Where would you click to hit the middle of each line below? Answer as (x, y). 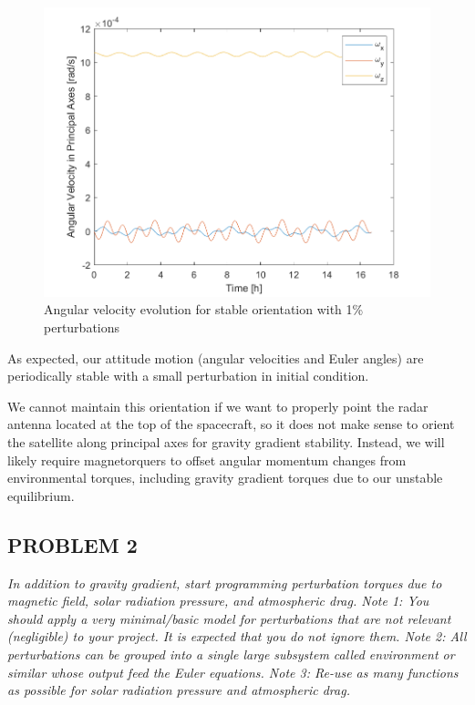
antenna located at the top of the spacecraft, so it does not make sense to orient (231, 424)
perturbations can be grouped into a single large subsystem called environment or (231, 654)
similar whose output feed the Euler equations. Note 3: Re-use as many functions (233, 672)
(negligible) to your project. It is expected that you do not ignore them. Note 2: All (237, 636)
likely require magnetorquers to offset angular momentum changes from (207, 460)
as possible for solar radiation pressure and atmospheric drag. (179, 690)
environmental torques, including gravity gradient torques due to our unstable (225, 478)
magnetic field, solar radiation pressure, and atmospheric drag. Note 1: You (218, 601)
